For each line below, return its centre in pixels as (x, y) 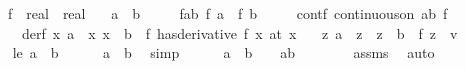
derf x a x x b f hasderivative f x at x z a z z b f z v (239, 32)
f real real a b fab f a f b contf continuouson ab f (227, 13)
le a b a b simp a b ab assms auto (223, 52)
